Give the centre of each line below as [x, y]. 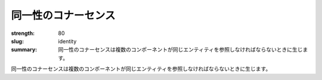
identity [67, 41]
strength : [23, 33]
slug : [17, 41]
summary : [24, 50]
